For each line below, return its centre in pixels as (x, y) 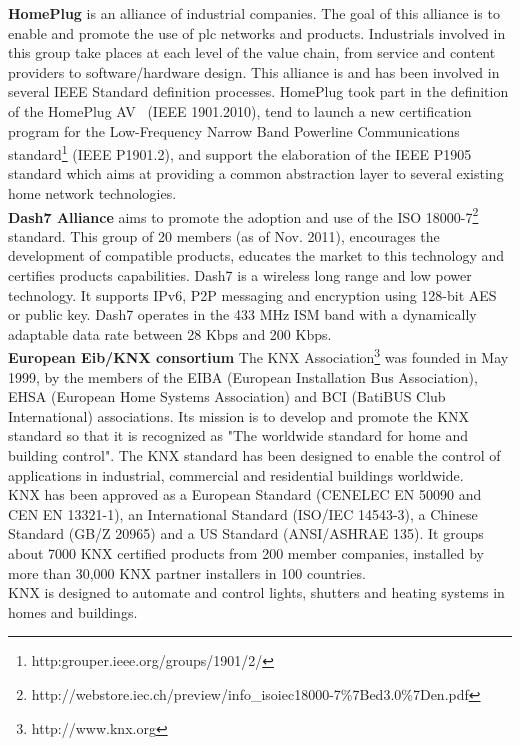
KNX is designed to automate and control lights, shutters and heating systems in (256, 592)
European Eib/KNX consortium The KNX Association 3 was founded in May (258, 356)
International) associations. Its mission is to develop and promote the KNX (239, 415)
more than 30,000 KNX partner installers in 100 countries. (187, 572)
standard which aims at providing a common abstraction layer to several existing (256, 173)
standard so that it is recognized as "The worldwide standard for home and (238, 435)
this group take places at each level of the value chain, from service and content (252, 52)
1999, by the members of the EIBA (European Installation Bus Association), (243, 376)
